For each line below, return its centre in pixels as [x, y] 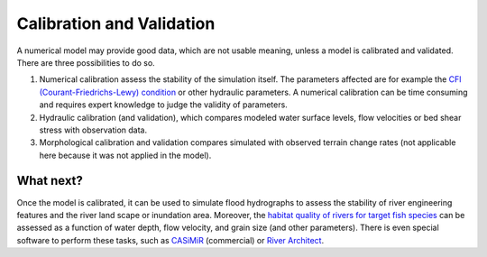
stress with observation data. [93, 130]
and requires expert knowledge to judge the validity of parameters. [163, 105]
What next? [50, 181]
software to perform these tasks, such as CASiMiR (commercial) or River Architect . [170, 240]
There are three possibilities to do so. [86, 62]
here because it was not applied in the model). [125, 155]
